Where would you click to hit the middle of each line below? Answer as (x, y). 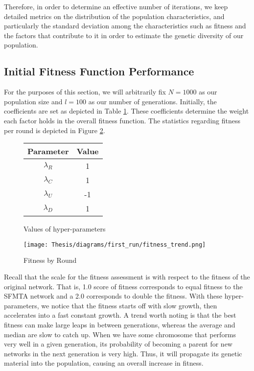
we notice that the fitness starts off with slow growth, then (129, 305)
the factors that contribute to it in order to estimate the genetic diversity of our (124, 35)
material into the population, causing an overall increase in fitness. (104, 363)
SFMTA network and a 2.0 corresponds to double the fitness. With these (113, 296)
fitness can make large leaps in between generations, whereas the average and (120, 324)
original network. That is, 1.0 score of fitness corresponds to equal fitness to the (123, 286)
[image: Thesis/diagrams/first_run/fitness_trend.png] (115, 244)
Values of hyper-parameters (65, 229)
